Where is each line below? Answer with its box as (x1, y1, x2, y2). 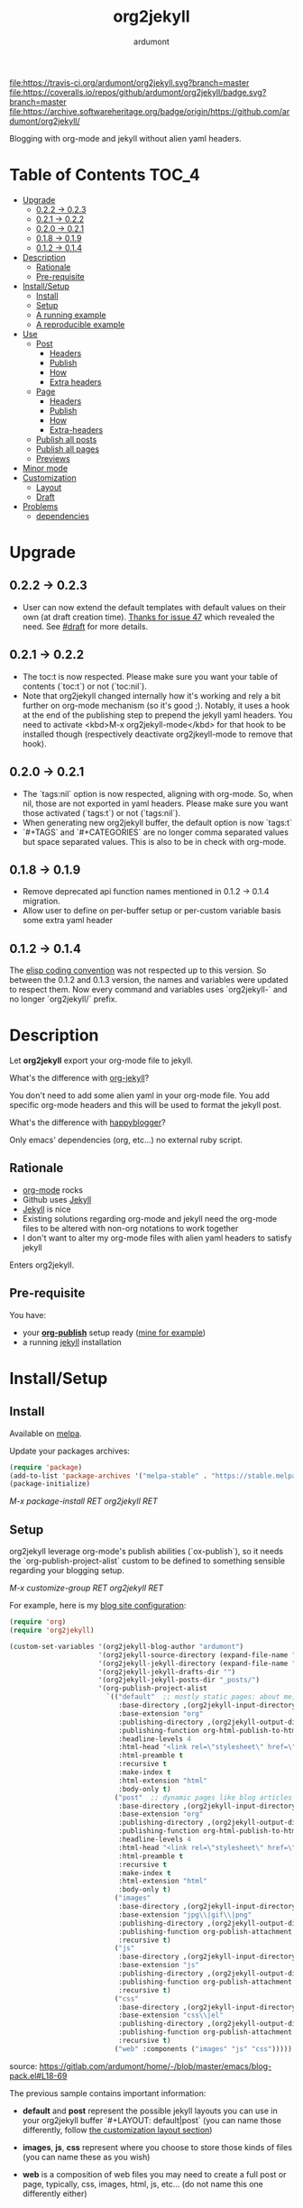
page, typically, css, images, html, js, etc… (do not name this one (22, 2178, 264, 2189)
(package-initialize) (9, 1480, 91, 1489)
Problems (22, 500, 59, 511)
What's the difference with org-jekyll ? (9, 1073, 150, 1084)
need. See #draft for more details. (22, 620, 149, 632)
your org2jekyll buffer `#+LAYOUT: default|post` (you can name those (22, 2114, 282, 2125)
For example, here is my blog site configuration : (9, 1600, 187, 1611)
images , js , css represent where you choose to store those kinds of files (22, 2141, 293, 2152)
